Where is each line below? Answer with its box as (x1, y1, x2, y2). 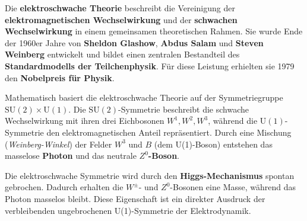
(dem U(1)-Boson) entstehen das (154, 137, 273, 150)
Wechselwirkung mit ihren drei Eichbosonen (5, 114, 164, 127)
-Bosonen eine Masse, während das (170, 181, 296, 193)
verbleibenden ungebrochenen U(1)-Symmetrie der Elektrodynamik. (5, 204, 251, 216)
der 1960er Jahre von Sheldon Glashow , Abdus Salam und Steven (5, 36, 264, 49)
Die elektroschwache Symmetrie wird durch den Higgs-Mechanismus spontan (5, 169, 295, 181)
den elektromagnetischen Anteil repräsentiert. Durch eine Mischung (46, 126, 292, 138)
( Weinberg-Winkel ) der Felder (5, 137, 112, 150)
